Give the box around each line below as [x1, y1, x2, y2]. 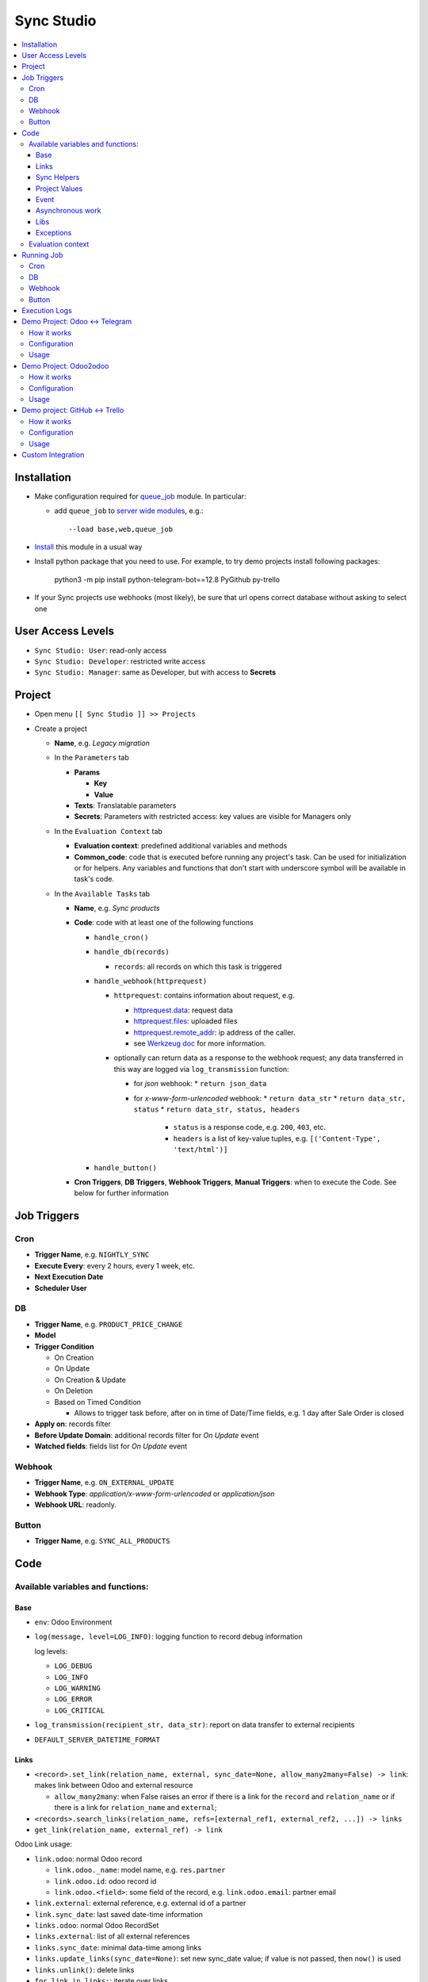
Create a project [34, 724, 87, 733]
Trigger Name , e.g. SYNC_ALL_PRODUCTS [34, 1536, 170, 1546]
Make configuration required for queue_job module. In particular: [34, 492, 246, 501]
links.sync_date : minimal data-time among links [34, 1942, 202, 1952]
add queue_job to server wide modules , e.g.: [54, 506, 204, 515]
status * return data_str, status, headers [133, 1104, 300, 1114]
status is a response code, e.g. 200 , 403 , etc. [173, 1123, 327, 1132]
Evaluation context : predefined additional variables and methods [74, 841, 288, 851]
